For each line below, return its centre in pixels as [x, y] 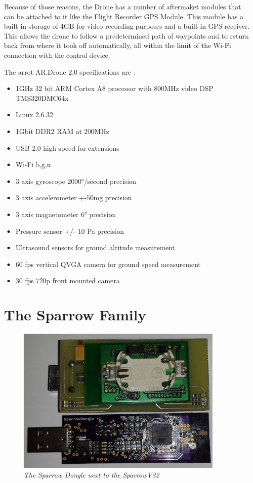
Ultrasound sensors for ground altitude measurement [95, 247]
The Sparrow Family [75, 315]
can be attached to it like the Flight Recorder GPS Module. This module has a [124, 16]
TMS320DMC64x [42, 98]
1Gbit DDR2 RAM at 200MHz [62, 131]
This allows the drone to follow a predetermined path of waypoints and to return [126, 35]
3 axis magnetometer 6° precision [66, 214]
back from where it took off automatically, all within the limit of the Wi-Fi [118, 45]
